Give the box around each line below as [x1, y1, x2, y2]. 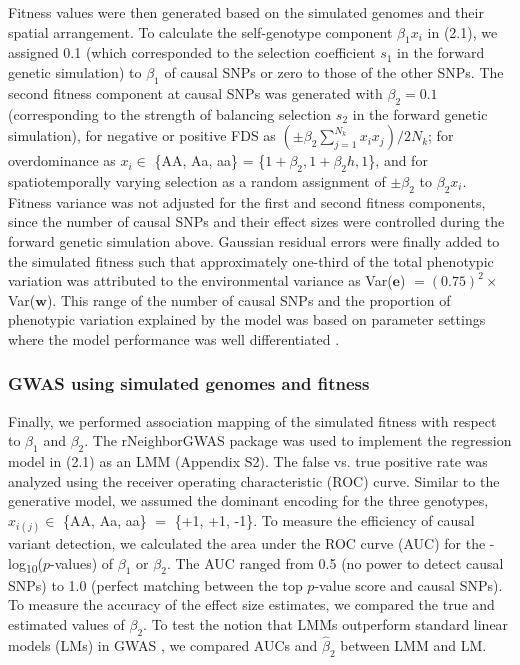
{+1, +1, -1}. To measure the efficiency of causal [174, 509, 475, 530]
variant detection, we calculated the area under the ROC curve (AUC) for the [8, 533, 486, 554]
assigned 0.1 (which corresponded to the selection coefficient [8, 42, 376, 63]
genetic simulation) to [8, 61, 142, 82]
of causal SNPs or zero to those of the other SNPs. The [164, 61, 504, 82]
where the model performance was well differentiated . [8, 328, 340, 349]
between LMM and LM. [340, 635, 487, 656]
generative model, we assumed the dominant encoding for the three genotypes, [8, 490, 489, 511]
